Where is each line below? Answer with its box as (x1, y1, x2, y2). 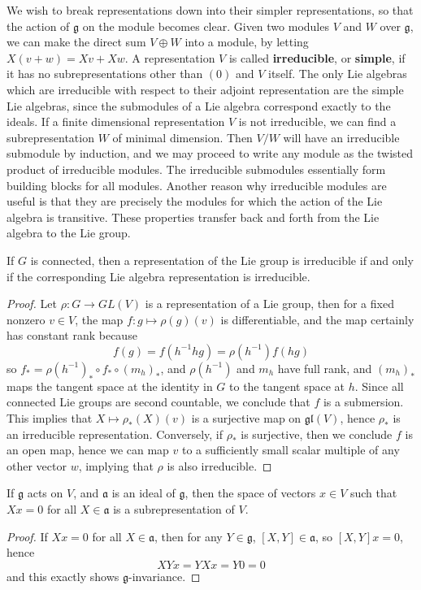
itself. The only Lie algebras (268, 65, 407, 82)
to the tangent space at (229, 377, 345, 394)
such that (349, 484, 397, 501)
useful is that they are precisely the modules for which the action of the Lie (7, 193, 383, 210)
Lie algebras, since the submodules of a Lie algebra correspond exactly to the (7, 97, 391, 114)
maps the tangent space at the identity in (7, 377, 213, 394)
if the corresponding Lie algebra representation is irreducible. (7, 267, 310, 284)
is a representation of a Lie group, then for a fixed (145, 295, 394, 312)
